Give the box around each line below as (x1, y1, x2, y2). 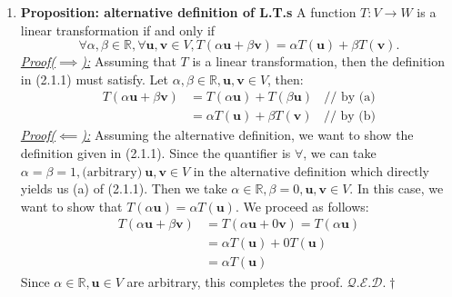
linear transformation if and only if (20, 20, 216, 39)
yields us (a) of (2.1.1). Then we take (20, 179, 227, 198)
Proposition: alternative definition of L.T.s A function (20, 3, 357, 21)
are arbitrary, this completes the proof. (126, 272, 344, 291)
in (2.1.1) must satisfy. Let (20, 69, 169, 88)
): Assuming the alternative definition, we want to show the (81, 125, 414, 144)
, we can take (303, 144, 377, 163)
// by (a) (324, 91, 376, 104)
